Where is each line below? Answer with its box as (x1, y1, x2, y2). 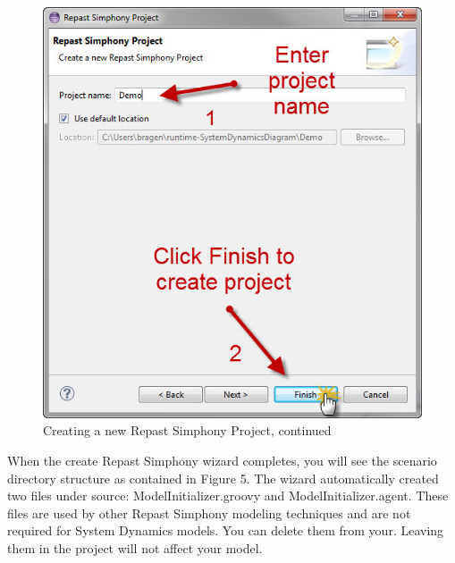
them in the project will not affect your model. (7, 538, 263, 557)
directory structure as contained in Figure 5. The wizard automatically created (7, 468, 439, 487)
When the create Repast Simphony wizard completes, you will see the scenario (7, 450, 437, 469)
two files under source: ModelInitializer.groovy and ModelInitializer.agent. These (7, 486, 449, 505)
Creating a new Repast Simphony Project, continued (43, 421, 332, 440)
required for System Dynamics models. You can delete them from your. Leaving (7, 521, 444, 540)
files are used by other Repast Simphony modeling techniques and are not (7, 503, 411, 522)
